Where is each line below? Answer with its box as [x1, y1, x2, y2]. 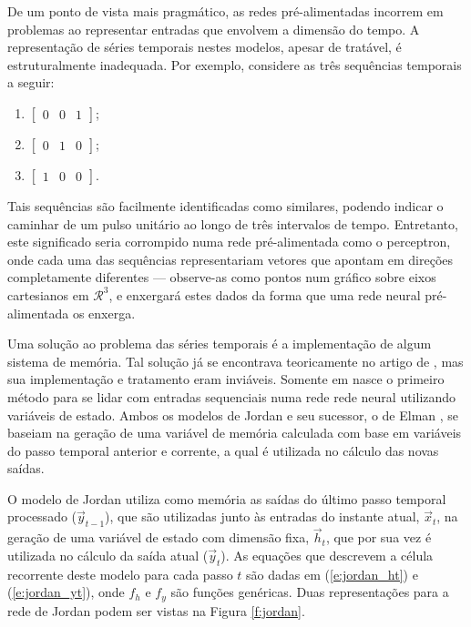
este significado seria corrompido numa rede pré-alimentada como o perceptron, [7, 232, 451, 251]
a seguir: [7, 73, 55, 92]
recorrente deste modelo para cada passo [7, 564, 233, 583]
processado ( [7, 507, 77, 526]
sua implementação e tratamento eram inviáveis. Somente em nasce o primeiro [7, 369, 445, 389]
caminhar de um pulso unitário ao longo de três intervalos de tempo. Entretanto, [7, 214, 458, 233]
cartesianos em [7, 285, 89, 304]
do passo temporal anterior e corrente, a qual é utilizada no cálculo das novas [7, 440, 439, 460]
